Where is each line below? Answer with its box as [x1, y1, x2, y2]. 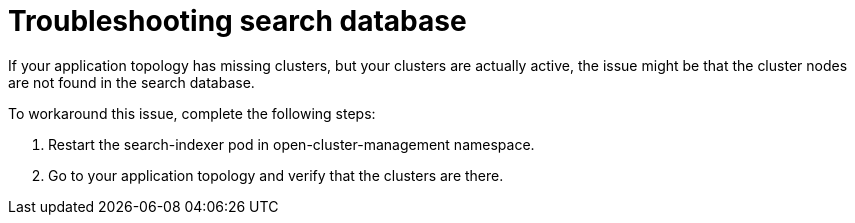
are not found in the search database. [8, 73, 255, 91]
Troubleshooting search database [8, 4, 467, 38]
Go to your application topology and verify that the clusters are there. [48, 166, 504, 184]
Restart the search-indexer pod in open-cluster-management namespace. [48, 135, 535, 153]
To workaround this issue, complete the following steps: [8, 104, 376, 122]
